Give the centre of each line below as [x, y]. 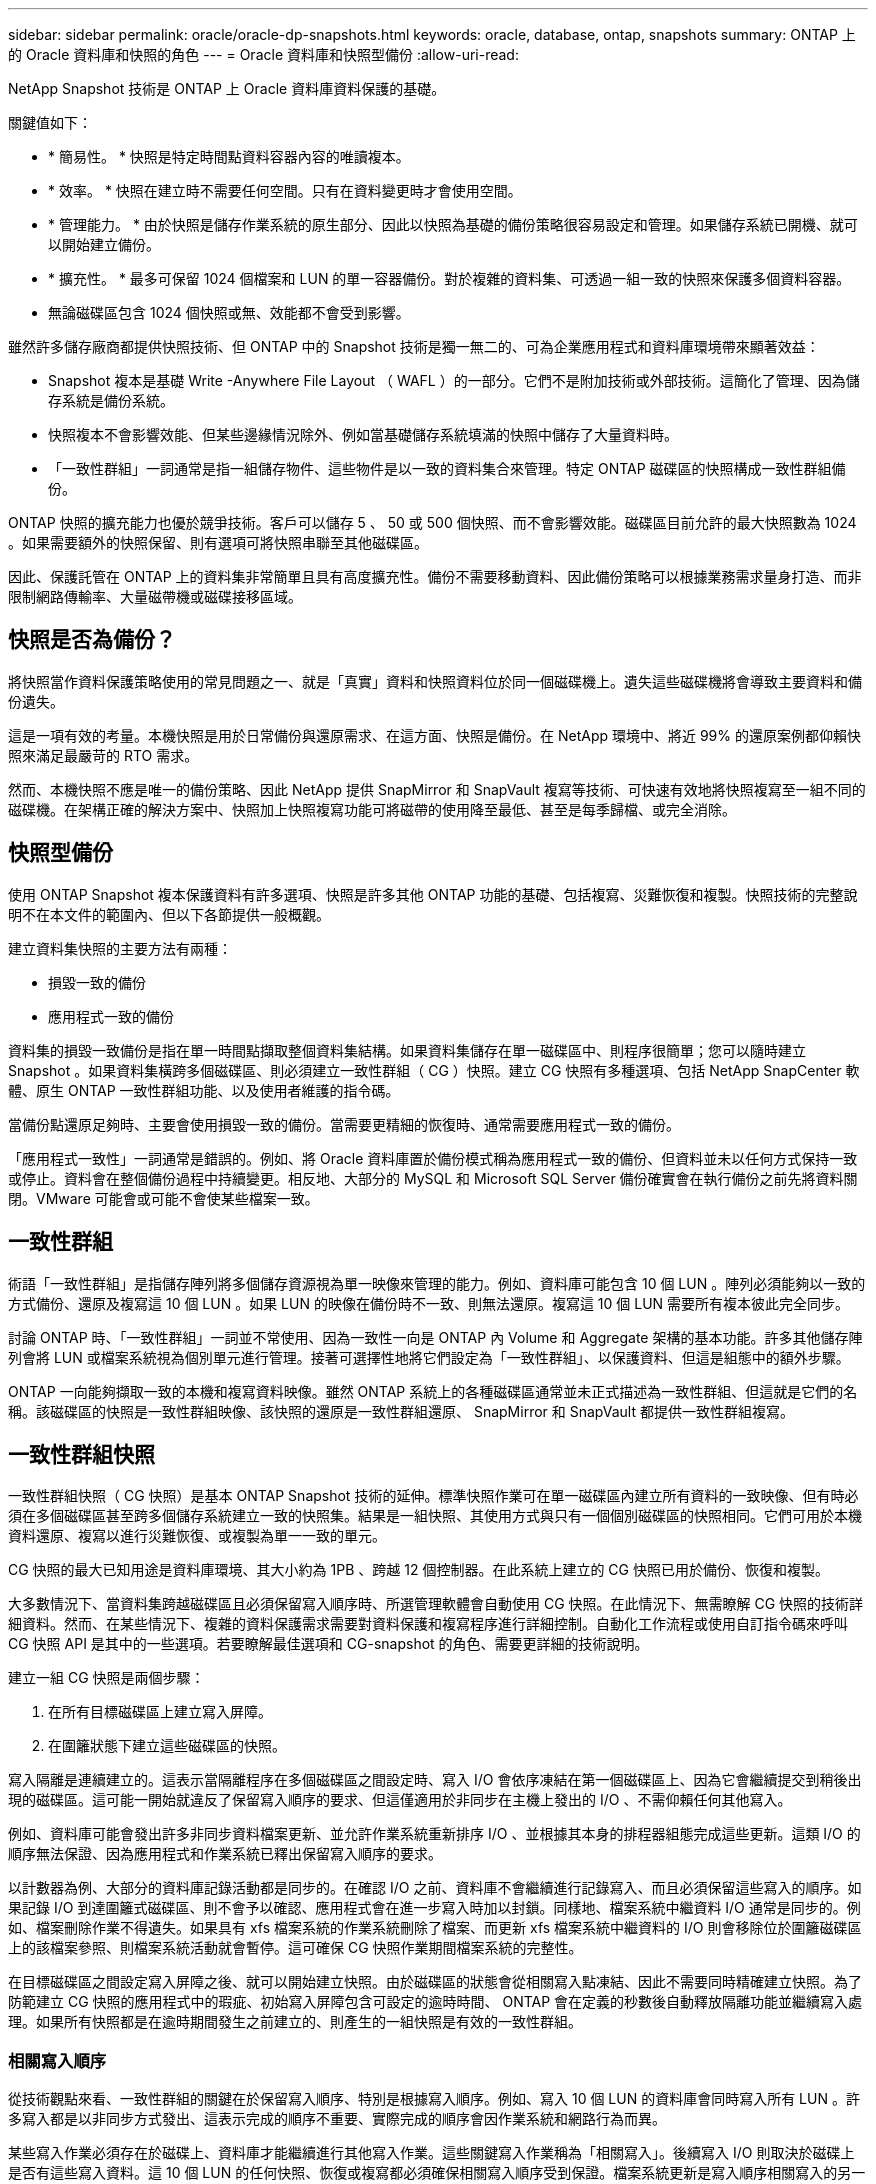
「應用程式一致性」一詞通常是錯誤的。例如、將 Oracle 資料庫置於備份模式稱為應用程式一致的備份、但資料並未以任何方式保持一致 [433, 1158]
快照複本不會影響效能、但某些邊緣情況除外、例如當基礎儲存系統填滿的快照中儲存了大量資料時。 [363, 434]
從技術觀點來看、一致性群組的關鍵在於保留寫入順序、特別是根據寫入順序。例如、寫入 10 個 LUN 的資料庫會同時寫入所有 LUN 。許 [434, 2099]
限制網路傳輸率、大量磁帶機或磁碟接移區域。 [155, 596]
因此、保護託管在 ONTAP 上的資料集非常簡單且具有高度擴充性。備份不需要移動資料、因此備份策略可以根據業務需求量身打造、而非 [435, 576]
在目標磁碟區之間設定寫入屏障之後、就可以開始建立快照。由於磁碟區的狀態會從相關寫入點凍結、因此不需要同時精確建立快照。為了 [435, 1982]
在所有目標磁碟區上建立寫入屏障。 [160, 1712]
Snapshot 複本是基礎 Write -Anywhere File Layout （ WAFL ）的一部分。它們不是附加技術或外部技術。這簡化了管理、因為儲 [454, 380]
